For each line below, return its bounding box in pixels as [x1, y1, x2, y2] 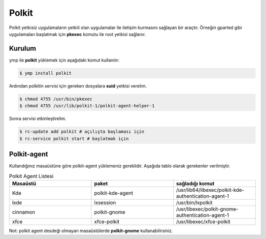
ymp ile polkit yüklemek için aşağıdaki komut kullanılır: [9, 57, 120, 63]
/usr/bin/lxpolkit [176, 199, 213, 206]
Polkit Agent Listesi [9, 173, 54, 179]
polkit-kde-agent [94, 189, 133, 196]
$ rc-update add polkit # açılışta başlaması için [19, 129, 145, 135]
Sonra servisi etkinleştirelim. [9, 116, 66, 121]
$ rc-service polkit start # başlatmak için [19, 136, 129, 141]
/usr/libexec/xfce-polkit [176, 218, 231, 225]
